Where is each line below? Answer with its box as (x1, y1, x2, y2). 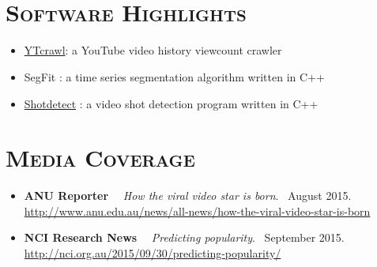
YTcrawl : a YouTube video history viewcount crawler (24, 42, 282, 58)
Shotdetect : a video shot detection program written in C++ (24, 95, 319, 111)
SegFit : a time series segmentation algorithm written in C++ (24, 68, 325, 85)
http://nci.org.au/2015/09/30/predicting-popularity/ (24, 245, 281, 261)
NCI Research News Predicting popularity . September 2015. (24, 229, 345, 246)
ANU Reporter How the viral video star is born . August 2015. (24, 187, 352, 204)
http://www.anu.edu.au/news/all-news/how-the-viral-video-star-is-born (24, 202, 371, 219)
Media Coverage (6, 141, 195, 174)
